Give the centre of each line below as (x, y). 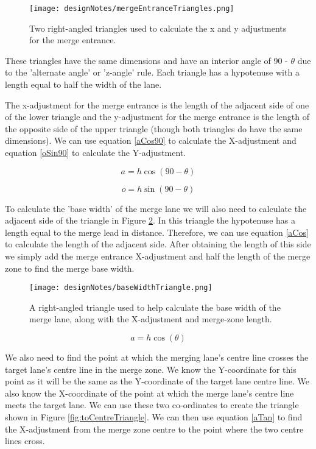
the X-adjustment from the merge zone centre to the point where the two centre (154, 429)
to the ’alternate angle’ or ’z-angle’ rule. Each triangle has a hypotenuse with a (152, 72)
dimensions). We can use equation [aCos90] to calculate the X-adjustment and (151, 140)
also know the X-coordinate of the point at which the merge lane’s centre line (149, 393)
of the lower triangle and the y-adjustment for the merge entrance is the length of (157, 117)
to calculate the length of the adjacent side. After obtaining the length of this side (158, 244)
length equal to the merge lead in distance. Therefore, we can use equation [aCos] (157, 232)
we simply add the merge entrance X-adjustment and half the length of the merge (158, 256)
